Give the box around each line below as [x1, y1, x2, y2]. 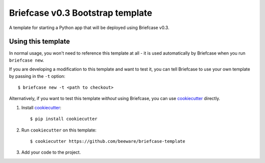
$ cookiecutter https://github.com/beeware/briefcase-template [30, 138, 185, 144]
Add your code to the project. [21, 149, 81, 155]
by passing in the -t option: [9, 73, 66, 79]
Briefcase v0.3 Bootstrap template [9, 7, 152, 18]
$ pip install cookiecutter [30, 116, 98, 122]
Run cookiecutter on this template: [21, 127, 97, 133]
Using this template [9, 37, 70, 46]
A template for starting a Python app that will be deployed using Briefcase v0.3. [9, 25, 169, 31]
